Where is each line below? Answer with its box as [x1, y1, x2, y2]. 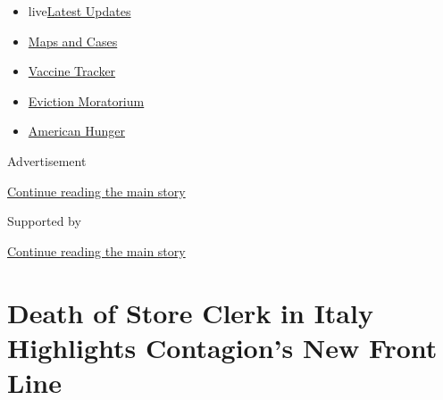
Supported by [7, 212, 81, 230]
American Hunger [28, 121, 125, 140]
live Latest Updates [28, 2, 131, 20]
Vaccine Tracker [28, 62, 116, 80]
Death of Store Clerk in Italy [7, 294, 373, 330]
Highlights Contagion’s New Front [7, 329, 438, 365]
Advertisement [7, 151, 87, 170]
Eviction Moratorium [28, 91, 145, 110]
